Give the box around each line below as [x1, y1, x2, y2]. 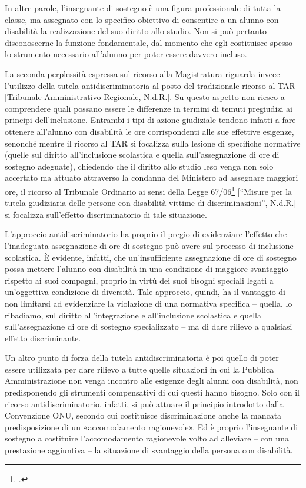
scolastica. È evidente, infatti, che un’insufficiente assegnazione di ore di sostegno [5, 251, 297, 263]
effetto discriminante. [5, 331, 81, 344]
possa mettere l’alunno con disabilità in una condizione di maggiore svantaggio [5, 263, 288, 275]
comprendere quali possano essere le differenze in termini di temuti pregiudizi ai [5, 102, 292, 114]
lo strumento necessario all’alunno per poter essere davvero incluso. [5, 48, 247, 60]
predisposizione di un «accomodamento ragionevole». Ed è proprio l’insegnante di [5, 420, 298, 433]
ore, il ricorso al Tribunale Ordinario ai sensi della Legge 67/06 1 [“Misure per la [5, 183, 292, 197]
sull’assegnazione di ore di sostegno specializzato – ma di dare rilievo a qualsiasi [5, 320, 292, 333]
